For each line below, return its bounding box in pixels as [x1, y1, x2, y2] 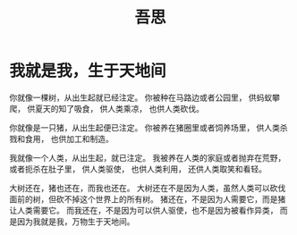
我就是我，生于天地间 [9, 61, 167, 81]
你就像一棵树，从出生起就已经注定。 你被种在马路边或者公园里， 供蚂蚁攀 [9, 92, 280, 103]
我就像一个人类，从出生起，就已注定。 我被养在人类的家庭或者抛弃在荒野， [9, 152, 286, 163]
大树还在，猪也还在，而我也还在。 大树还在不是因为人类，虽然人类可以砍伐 [9, 182, 286, 193]
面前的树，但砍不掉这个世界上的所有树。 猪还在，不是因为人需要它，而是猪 [9, 193, 286, 205]
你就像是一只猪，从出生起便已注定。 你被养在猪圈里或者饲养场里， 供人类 [9, 122, 280, 133]
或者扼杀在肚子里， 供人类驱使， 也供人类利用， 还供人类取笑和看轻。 [9, 164, 267, 174]
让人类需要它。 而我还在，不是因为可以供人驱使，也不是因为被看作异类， [9, 205, 278, 215]
